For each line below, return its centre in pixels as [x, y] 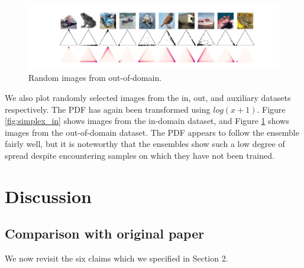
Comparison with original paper [105, 233]
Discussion [48, 196]
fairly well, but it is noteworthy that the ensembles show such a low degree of [145, 144]
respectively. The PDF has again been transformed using [108, 109]
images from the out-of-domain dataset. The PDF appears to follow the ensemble [152, 132]
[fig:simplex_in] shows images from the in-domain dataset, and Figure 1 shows [147, 121]
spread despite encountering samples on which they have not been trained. [140, 155]
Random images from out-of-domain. [95, 78]
